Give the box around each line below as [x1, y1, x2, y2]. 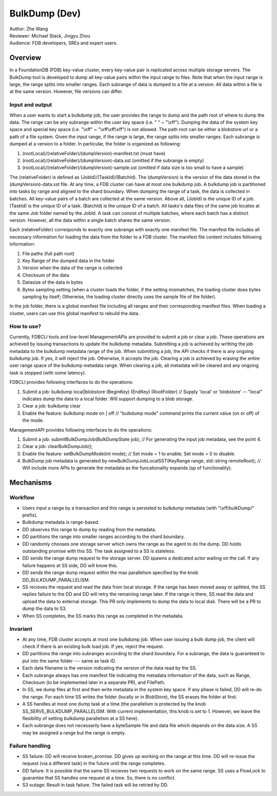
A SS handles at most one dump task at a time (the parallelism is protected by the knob [22, 701, 206, 707]
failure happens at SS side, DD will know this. [22, 562, 118, 568]
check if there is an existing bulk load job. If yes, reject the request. [22, 643, 164, 650]
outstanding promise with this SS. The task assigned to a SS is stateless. [22, 548, 175, 554]
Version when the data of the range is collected [22, 265, 123, 271]
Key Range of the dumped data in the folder [22, 257, 115, 264]
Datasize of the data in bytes [22, 279, 83, 285]
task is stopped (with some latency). [9, 369, 87, 376]
